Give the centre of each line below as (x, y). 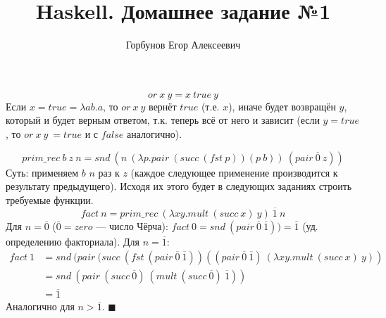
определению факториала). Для (73, 241)
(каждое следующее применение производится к (234, 172)
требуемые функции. (50, 199)
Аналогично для (40, 306)
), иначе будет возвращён (282, 106)
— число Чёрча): (132, 225)
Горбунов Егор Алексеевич (183, 45)
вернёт (163, 106)
